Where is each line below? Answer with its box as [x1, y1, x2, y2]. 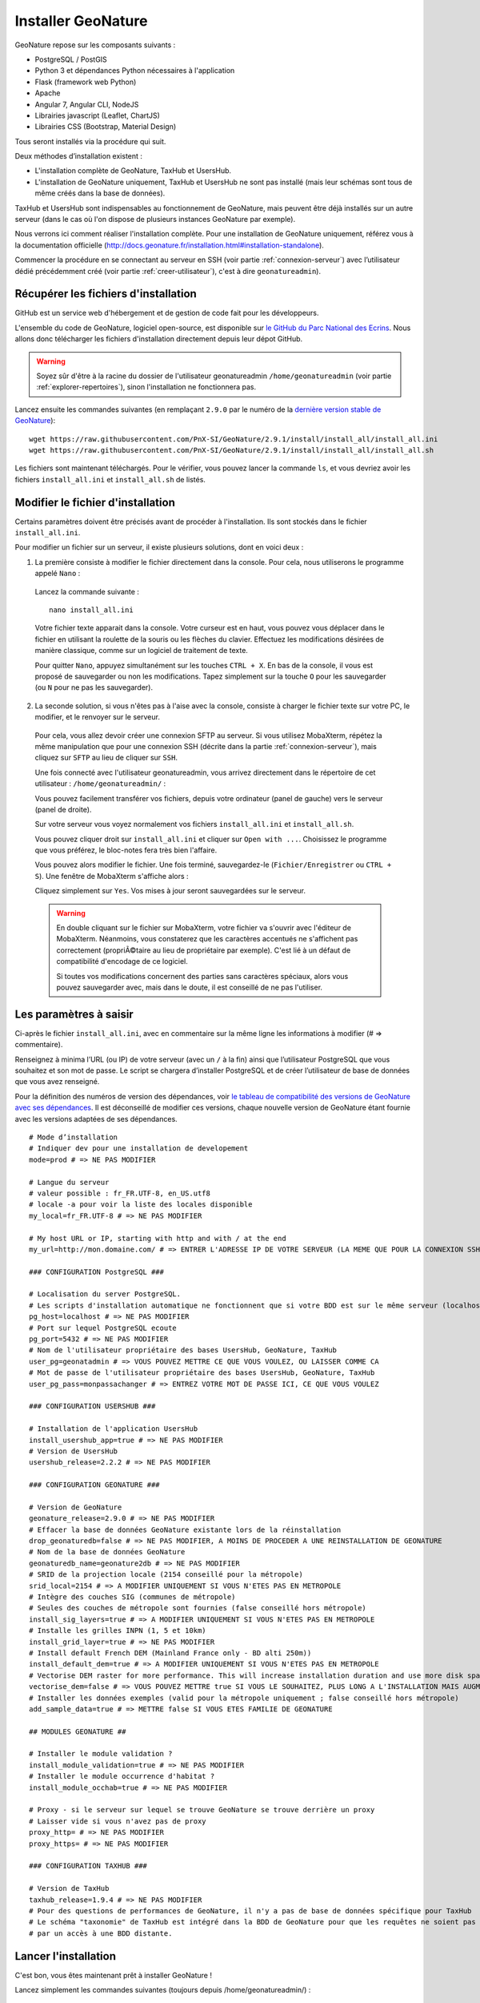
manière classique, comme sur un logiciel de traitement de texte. [34, 646, 248, 655]
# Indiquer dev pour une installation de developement [29, 1144, 249, 1153]
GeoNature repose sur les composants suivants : [14, 40, 176, 50]
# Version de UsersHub [29, 1446, 118, 1456]
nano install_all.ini [49, 606, 134, 615]
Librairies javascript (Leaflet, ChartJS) [34, 111, 160, 120]
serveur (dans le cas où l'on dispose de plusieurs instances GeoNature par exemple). [14, 215, 296, 224]
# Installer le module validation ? [29, 1749, 173, 1759]
